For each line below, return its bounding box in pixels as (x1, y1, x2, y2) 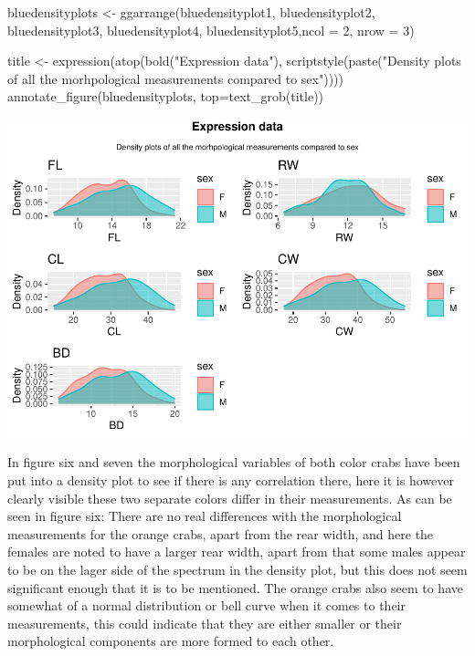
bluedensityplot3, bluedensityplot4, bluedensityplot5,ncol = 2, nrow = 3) (7, 20, 415, 39)
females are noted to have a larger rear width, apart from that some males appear (7, 542, 466, 561)
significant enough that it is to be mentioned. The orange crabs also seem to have (7, 578, 463, 597)
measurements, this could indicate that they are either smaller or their (7, 613, 402, 632)
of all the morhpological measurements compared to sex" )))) (7, 68, 344, 88)
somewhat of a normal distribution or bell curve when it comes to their (7, 596, 406, 615)
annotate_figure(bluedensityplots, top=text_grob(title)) (7, 87, 324, 106)
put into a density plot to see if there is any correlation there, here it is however (7, 471, 454, 490)
